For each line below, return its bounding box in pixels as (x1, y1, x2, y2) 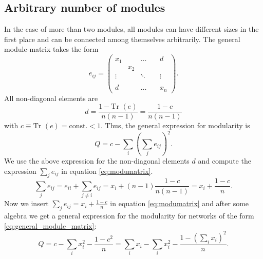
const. (69, 123, 88, 130)
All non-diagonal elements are (4, 92, 98, 103)
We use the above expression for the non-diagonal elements (4, 155, 190, 166)
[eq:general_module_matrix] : (4, 220, 97, 231)
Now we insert (4, 198, 49, 209)
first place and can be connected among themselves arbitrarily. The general (4, 33, 240, 44)
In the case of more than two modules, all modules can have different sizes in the (4, 24, 259, 34)
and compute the (198, 155, 251, 166)
